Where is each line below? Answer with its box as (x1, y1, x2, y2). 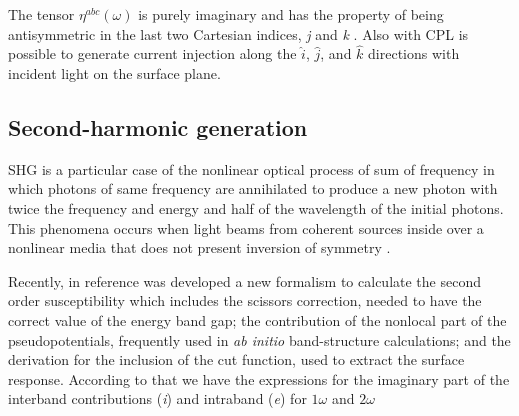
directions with (368, 43, 460, 64)
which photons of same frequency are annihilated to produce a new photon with (8, 178, 498, 199)
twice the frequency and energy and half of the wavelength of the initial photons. (8, 197, 504, 218)
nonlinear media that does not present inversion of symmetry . (8, 237, 391, 258)
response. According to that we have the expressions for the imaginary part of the (8, 368, 510, 389)
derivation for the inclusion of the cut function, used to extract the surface (8, 349, 465, 370)
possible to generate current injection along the (8, 43, 297, 64)
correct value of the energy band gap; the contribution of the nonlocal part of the (8, 309, 507, 330)
